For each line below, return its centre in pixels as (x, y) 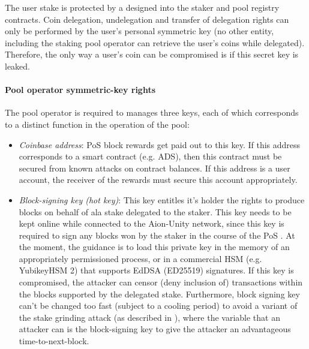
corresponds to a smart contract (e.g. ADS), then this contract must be (150, 156)
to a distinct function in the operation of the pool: (97, 124)
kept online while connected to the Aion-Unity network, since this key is (151, 223)
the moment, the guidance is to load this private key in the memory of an (154, 247)
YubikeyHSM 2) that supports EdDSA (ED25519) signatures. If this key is (156, 270)
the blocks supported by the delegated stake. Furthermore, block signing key (159, 294)
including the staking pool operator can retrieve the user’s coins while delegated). (155, 42)
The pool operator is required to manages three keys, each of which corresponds (152, 112)
